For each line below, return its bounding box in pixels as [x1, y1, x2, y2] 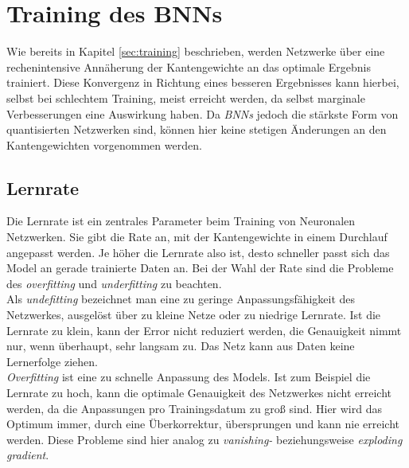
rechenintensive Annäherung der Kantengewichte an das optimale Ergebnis [6, 58, 371, 75]
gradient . [6, 447, 49, 463]
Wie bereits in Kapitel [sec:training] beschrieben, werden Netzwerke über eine [6, 43, 385, 60]
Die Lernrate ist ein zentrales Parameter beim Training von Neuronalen [6, 213, 356, 229]
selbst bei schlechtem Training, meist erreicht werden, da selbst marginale [6, 89, 365, 106]
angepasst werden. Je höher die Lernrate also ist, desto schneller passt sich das [6, 244, 390, 260]
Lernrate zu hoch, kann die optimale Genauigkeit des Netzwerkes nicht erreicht [6, 384, 391, 401]
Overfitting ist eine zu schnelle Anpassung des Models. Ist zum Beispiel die [6, 369, 371, 385]
